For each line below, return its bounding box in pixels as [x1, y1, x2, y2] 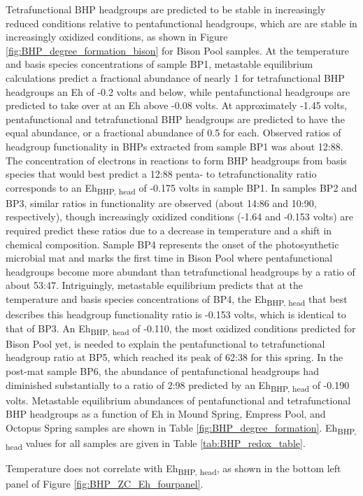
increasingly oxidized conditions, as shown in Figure [6, 29, 228, 44]
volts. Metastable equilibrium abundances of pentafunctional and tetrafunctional [6, 392, 351, 407]
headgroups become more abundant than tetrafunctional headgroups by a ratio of [6, 264, 355, 278]
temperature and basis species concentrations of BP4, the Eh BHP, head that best [6, 292, 348, 308]
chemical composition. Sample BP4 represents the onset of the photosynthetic [6, 236, 339, 251]
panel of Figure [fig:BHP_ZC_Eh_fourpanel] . [6, 476, 204, 491]
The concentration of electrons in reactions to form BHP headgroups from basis [6, 153, 347, 167]
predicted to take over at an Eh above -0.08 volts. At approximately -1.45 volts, [6, 98, 348, 113]
